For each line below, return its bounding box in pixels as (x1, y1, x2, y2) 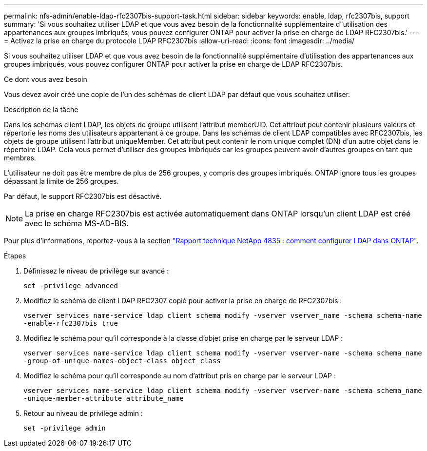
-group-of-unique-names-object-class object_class (23, 357, 221, 365)
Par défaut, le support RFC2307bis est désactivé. (4, 192, 162, 200)
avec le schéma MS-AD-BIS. (25, 218, 129, 228)
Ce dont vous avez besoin (4, 75, 87, 83)
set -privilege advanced (23, 282, 118, 290)
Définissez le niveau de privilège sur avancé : (23, 267, 169, 275)
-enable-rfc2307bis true (23, 319, 118, 327)
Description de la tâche (4, 105, 78, 114)
